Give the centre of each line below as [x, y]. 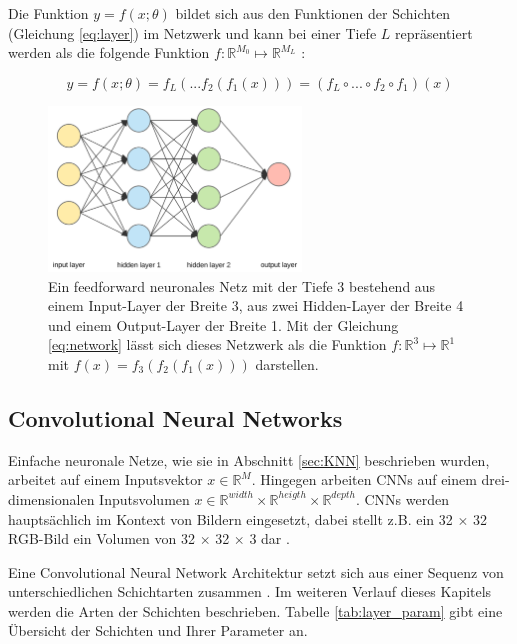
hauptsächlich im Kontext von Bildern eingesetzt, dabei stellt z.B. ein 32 [230, 518]
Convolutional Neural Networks [175, 417]
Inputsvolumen [144, 498]
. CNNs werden [402, 498]
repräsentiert [434, 32]
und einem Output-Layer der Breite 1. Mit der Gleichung [223, 324]
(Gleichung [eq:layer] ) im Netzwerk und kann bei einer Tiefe [192, 32]
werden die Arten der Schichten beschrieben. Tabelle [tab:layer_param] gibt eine [255, 610]
